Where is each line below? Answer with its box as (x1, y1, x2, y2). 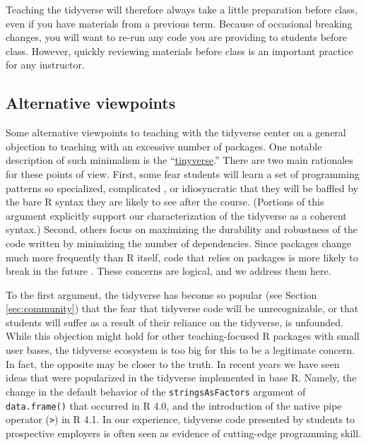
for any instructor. (6, 57, 85, 72)
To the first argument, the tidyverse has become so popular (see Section (6, 287, 317, 302)
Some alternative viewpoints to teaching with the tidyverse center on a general (6, 125, 346, 140)
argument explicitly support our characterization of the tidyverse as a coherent (6, 208, 347, 222)
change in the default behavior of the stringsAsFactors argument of (6, 384, 306, 398)
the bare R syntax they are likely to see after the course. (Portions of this (6, 194, 324, 209)
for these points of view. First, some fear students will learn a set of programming (6, 166, 360, 181)
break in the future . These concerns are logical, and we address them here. (6, 263, 331, 278)
